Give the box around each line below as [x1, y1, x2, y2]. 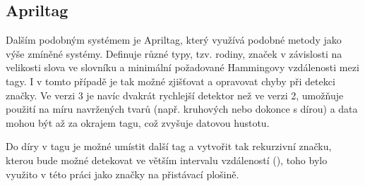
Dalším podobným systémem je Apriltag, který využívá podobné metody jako [6, 32, 342, 47]
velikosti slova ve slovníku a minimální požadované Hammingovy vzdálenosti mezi [6, 60, 359, 75]
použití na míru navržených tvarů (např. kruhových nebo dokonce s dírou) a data [6, 101, 358, 116]
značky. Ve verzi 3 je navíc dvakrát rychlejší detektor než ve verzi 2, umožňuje [6, 87, 344, 102]
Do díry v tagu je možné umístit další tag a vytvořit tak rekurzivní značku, [6, 139, 332, 154]
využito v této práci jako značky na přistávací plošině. [6, 166, 239, 181]
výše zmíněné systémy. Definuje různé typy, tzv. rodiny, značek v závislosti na [6, 46, 342, 61]
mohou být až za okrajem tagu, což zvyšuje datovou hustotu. [6, 115, 270, 130]
